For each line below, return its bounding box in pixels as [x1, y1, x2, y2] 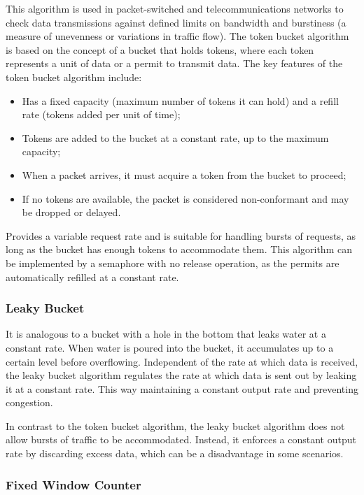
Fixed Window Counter [6, 475, 141, 493]
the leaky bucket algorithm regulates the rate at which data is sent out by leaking [6, 368, 357, 382]
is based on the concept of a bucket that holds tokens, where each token [6, 42, 314, 57]
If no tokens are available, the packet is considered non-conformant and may [22, 191, 349, 206]
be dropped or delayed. [22, 205, 121, 220]
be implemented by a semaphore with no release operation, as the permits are [6, 255, 339, 270]
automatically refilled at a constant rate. [6, 269, 179, 284]
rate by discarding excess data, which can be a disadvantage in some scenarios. [6, 446, 344, 461]
